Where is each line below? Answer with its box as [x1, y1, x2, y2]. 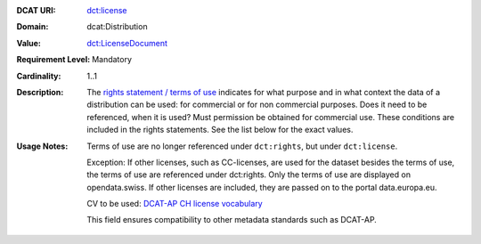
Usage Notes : [16, 141, 69, 151]
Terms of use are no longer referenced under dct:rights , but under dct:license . [86, 141, 398, 151]
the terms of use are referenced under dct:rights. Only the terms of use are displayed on [86, 169, 412, 180]
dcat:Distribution [86, 21, 148, 32]
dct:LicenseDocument [86, 37, 168, 48]
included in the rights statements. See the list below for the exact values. [86, 125, 354, 135]
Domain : [16, 21, 49, 32]
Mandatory [92, 54, 133, 65]
